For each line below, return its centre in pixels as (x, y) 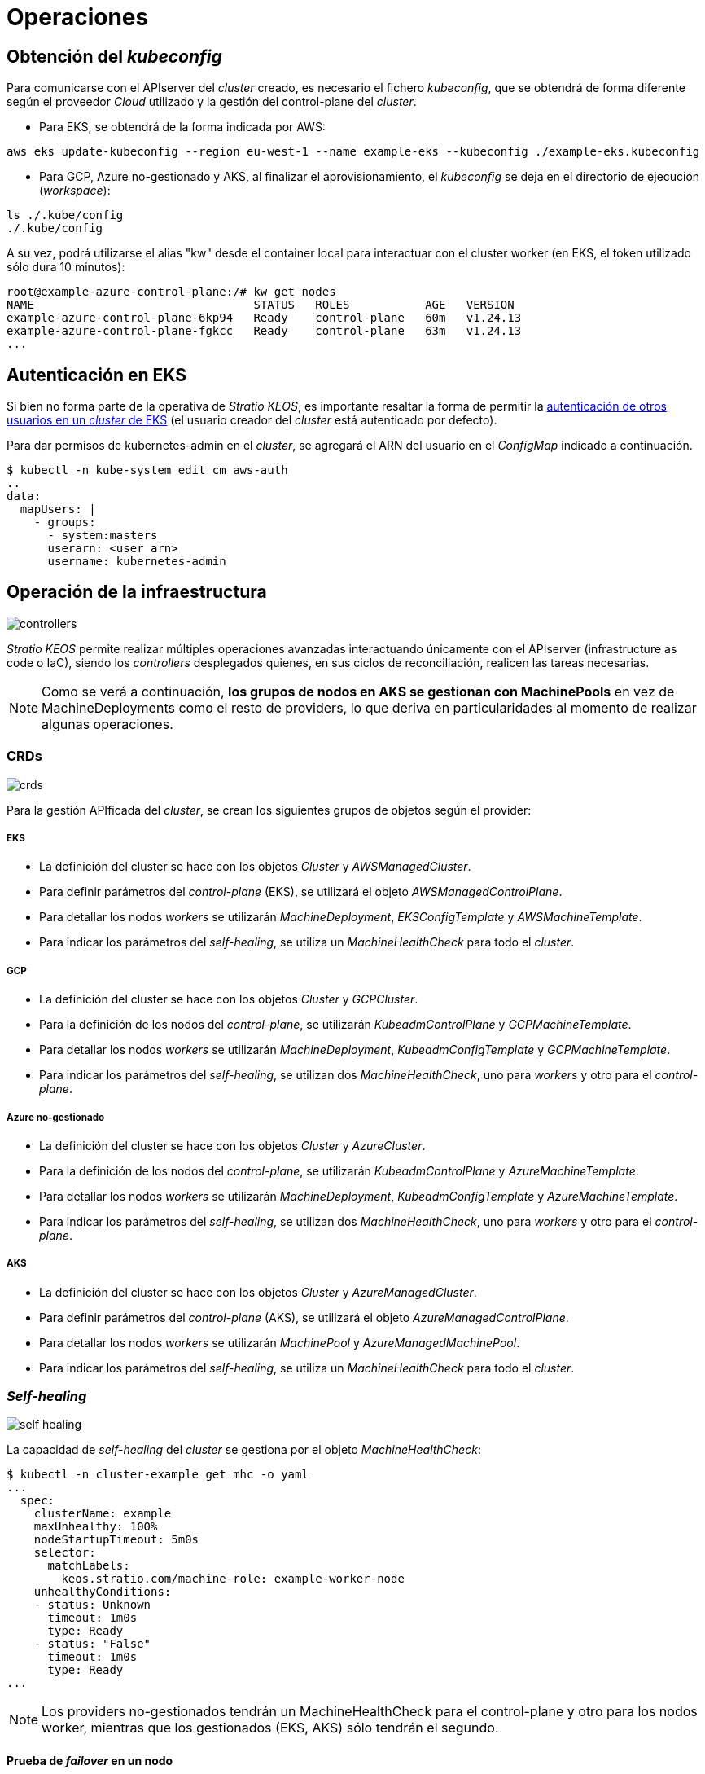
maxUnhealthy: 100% (96, 1527)
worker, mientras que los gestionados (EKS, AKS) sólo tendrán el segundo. (270, 1728)
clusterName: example (103, 1514)
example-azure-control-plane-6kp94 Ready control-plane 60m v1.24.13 (264, 318)
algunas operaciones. (107, 724)
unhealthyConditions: (103, 1592)
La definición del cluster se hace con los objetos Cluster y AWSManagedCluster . (255, 867)
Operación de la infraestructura (137, 592)
